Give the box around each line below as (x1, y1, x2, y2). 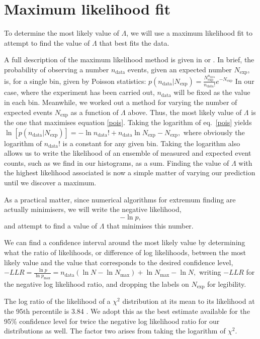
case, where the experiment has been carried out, (4, 87, 155, 97)
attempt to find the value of (4, 37, 90, 48)
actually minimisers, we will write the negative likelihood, (4, 204, 182, 214)
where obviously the (183, 127, 245, 137)
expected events (4, 106, 53, 117)
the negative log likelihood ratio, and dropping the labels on (4, 278, 189, 289)
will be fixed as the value (174, 87, 250, 97)
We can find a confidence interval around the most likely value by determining (4, 237, 245, 248)
